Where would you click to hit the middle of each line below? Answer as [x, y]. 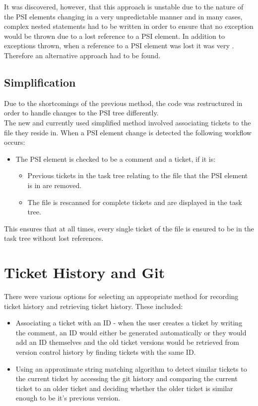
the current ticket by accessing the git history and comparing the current [127, 378]
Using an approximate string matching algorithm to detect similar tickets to [131, 368]
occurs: [15, 142]
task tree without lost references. [54, 238]
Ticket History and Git [85, 272]
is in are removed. [55, 185]
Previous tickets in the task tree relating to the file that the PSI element [138, 175]
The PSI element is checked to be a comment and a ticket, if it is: [116, 158]
